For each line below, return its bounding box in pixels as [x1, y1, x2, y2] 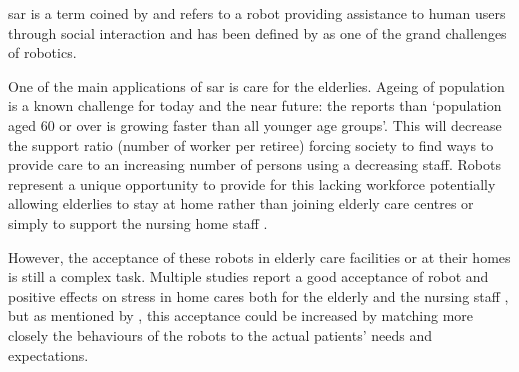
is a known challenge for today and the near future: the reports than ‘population [8, 95, 502, 116]
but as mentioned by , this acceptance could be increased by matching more [8, 305, 473, 326]
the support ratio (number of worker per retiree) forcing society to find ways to [8, 134, 494, 155]
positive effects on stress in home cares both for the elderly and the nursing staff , [8, 285, 509, 306]
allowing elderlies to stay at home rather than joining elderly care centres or [8, 193, 474, 214]
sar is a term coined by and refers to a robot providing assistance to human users [8, 3, 506, 23]
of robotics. [8, 42, 77, 63]
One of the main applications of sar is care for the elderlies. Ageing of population [8, 75, 505, 96]
